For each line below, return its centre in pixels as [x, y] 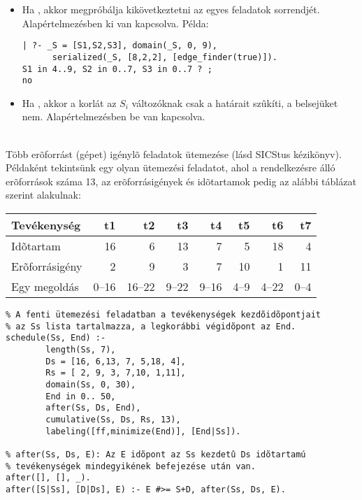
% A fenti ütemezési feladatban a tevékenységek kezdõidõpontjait [164, 314]
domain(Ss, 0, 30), [91, 384]
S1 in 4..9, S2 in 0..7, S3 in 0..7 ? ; [117, 69]
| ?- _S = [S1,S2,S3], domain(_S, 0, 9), [120, 46]
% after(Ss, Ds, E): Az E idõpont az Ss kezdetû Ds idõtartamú [156, 454]
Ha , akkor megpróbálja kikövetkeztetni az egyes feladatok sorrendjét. [171, 9]
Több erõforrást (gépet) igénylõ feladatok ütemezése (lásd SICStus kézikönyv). [174, 153]
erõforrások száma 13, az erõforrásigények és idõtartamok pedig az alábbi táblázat [181, 181]
